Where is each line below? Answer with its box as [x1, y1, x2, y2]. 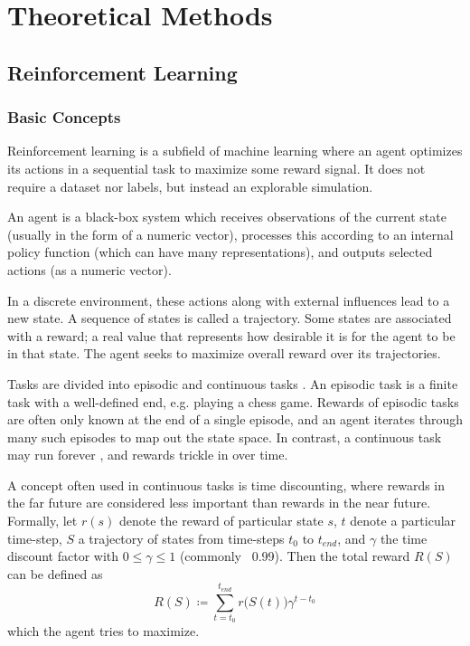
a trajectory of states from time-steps [78, 528, 285, 547]
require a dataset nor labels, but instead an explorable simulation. [7, 176, 373, 195]
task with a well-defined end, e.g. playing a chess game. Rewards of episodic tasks [7, 392, 459, 411]
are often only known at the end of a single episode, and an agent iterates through [7, 410, 463, 429]
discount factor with [7, 546, 119, 565]
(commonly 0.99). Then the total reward [179, 546, 410, 565]
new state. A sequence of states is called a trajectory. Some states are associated [7, 309, 452, 328]
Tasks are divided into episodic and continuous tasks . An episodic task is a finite [7, 374, 458, 393]
